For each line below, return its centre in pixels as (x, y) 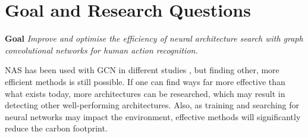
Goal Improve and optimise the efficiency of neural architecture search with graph (154, 38)
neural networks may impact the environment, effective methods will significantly (153, 116)
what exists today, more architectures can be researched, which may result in (145, 93)
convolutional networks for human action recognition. (101, 50)
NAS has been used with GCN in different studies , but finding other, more (142, 70)
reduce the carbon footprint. (56, 128)
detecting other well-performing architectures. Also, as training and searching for (152, 105)
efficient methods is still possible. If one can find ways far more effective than (145, 81)
